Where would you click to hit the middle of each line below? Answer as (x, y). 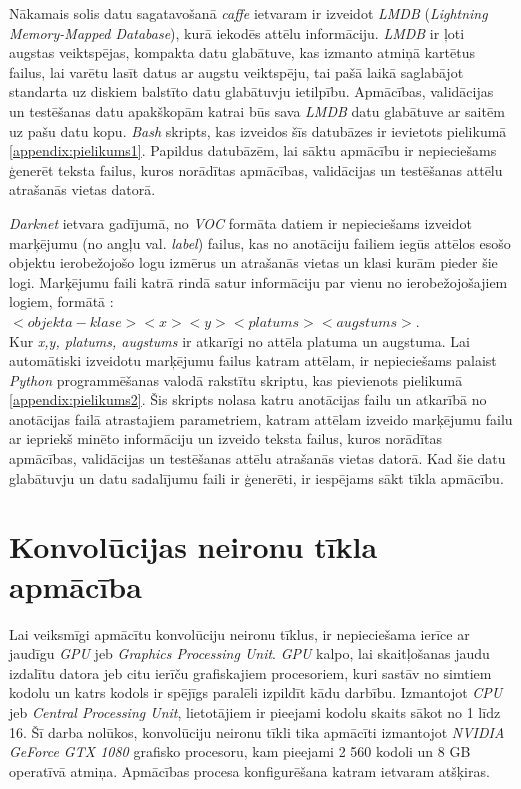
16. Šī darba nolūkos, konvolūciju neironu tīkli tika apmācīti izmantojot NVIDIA (257, 731)
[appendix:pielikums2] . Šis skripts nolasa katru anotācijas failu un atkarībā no (248, 399)
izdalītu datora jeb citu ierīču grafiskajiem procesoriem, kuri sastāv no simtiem (250, 672)
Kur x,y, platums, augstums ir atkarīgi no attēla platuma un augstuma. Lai (239, 340)
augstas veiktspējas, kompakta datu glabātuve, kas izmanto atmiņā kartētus (242, 52)
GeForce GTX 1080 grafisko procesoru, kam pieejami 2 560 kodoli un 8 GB (240, 751)
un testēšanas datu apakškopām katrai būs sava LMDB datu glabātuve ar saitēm (257, 110)
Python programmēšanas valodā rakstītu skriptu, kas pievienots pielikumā (236, 379)
